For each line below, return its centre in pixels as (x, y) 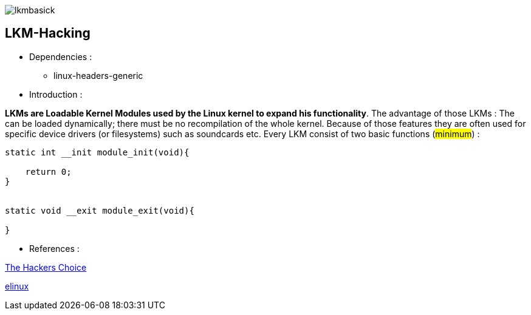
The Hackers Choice (46, 267)
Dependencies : (61, 56)
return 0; (48, 171)
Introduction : (56, 94)
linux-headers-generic (98, 75)
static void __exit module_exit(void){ (100, 210)
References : (54, 248)
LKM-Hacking (48, 33)
